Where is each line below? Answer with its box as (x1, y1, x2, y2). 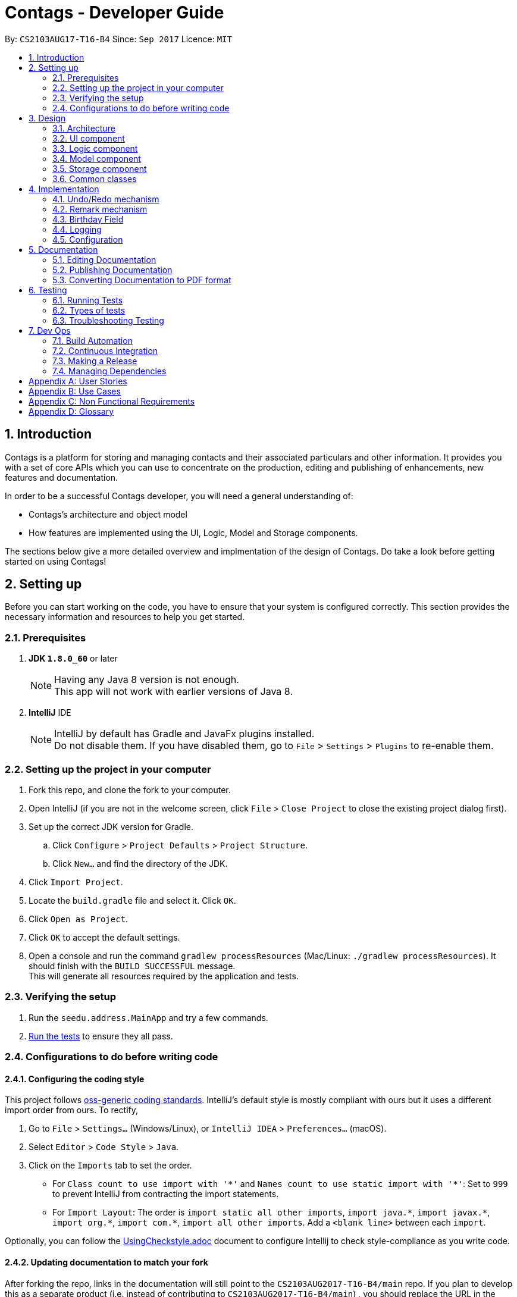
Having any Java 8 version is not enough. (54, 673, 239, 686)
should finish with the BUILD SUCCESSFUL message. (29, 960, 236, 971)
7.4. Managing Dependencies (52, 365, 167, 376)
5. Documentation (29, 244, 98, 255)
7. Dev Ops (29, 325, 71, 336)
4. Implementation (29, 183, 99, 194)
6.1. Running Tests (52, 295, 123, 305)
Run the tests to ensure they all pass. (29, 1030, 173, 1041)
